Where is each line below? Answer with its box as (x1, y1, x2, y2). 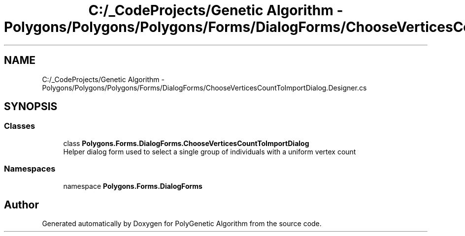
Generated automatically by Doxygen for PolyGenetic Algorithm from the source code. (42, 219, 322, 228)
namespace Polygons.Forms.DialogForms (63, 181, 202, 190)
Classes (4, 121, 35, 131)
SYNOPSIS (4, 100, 58, 113)
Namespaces (4, 164, 56, 174)
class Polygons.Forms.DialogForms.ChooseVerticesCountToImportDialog (63, 139, 309, 147)
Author (4, 198, 39, 211)
